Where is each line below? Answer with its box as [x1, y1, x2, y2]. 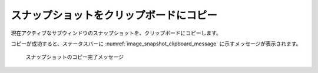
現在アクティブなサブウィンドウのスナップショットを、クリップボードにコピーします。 [11, 29, 222, 36]
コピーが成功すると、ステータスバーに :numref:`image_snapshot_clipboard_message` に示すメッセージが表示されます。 [11, 40, 302, 47]
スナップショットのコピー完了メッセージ [25, 54, 124, 61]
